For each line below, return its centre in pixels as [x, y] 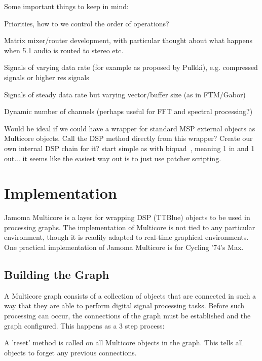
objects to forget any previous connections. [70, 352]
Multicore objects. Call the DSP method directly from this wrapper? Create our [128, 138]
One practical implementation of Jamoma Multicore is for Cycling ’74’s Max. [124, 247]
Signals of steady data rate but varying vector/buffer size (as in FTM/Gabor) [125, 94]
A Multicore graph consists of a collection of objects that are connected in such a [130, 295]
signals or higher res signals [47, 77]
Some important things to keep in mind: [66, 6]
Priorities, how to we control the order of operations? [87, 23]
